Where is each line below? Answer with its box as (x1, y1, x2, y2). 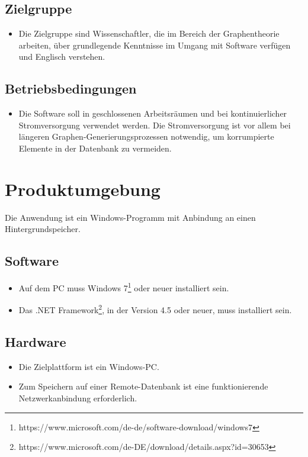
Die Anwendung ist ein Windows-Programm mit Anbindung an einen (5, 211, 256, 223)
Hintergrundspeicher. (5, 223, 81, 235)
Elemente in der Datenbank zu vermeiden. (18, 141, 172, 154)
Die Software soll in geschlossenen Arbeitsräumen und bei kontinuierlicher (18, 107, 287, 120)
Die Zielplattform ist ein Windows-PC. (18, 360, 159, 372)
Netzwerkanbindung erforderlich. (18, 391, 137, 404)
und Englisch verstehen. (18, 50, 105, 63)
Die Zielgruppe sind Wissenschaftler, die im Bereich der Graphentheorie (18, 27, 280, 40)
